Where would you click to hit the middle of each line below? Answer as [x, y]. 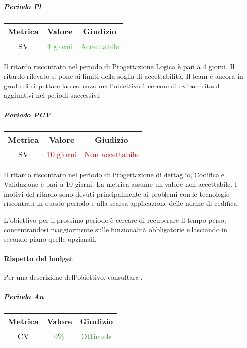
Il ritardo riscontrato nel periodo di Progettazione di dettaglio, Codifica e [114, 174]
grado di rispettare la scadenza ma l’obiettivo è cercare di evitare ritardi [113, 85]
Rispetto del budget [39, 258]
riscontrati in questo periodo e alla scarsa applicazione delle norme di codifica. [122, 203]
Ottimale [96, 336]
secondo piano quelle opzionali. [50, 239]
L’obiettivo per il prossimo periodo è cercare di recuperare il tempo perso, [115, 219]
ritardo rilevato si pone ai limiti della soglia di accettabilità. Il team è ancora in [123, 76]
